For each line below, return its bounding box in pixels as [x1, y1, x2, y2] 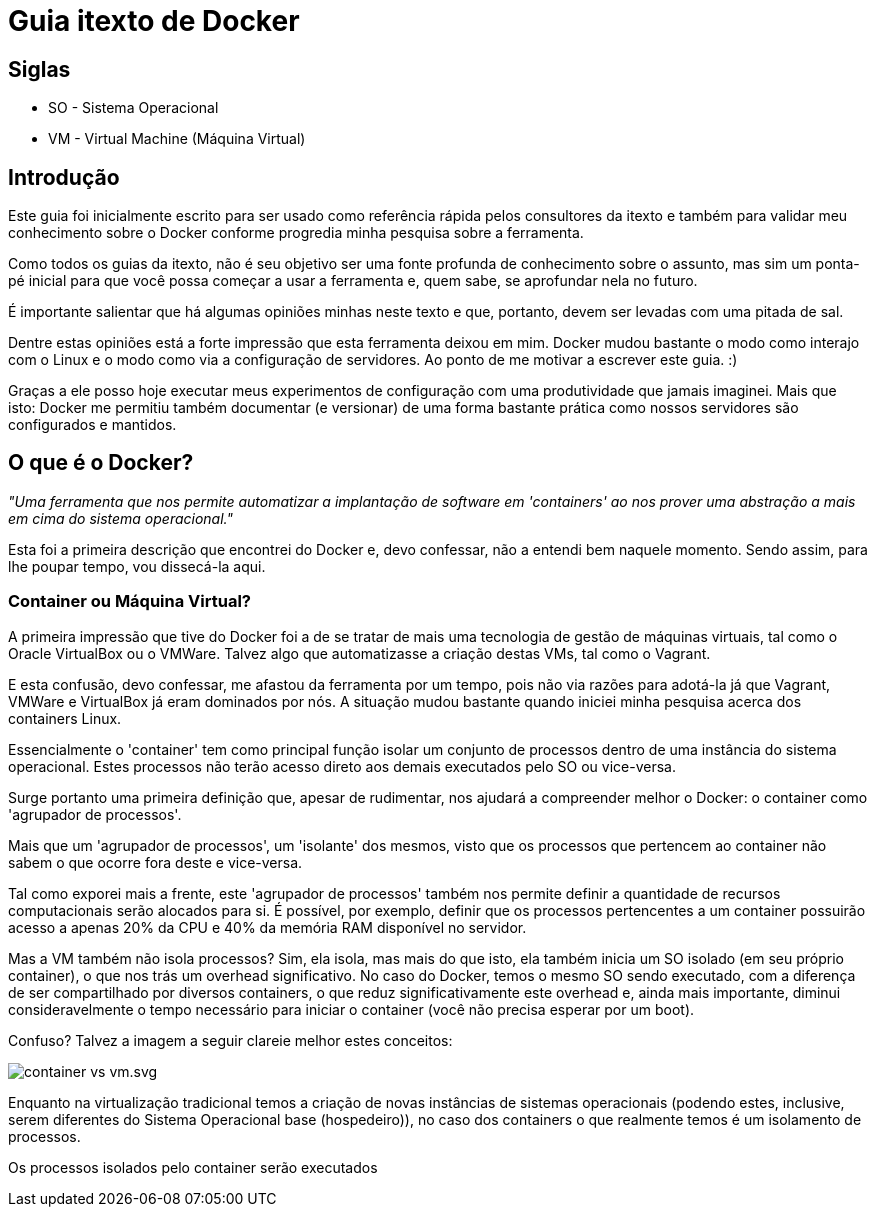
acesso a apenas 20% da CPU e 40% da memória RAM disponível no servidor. [8, 918, 527, 936]
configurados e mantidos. [8, 416, 177, 434]
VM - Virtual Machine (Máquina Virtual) [48, 130, 306, 148]
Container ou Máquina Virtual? [8, 591, 251, 612]
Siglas [8, 56, 71, 82]
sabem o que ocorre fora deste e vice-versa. [8, 853, 303, 871]
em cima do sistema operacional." [8, 509, 233, 527]
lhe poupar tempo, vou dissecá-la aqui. [8, 557, 266, 575]
